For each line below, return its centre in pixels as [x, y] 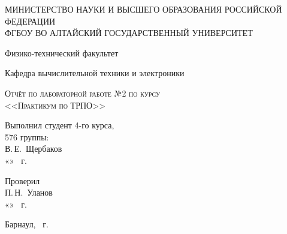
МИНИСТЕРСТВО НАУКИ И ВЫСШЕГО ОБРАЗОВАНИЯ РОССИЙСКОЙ [143, 9]
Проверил [22, 180]
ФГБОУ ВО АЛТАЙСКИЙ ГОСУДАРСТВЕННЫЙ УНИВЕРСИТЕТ [129, 33]
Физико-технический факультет [62, 52]
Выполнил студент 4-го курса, [60, 125]
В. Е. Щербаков [34, 148]
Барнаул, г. [27, 224]
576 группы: [27, 136]
